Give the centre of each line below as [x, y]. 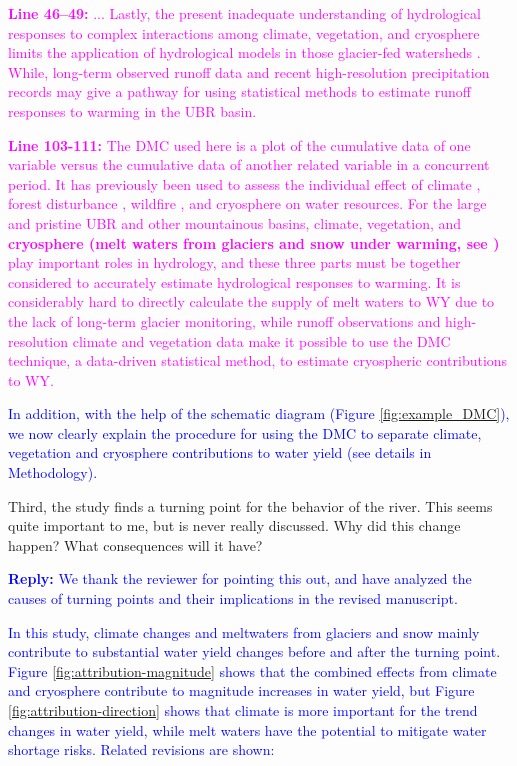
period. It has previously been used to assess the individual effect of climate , [244, 183]
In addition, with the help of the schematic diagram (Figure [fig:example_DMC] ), [259, 413]
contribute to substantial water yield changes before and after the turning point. [254, 651]
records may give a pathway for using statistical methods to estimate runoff [239, 91]
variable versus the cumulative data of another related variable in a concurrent [249, 164]
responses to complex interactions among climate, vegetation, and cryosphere [244, 32]
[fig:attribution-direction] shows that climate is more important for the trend [243, 710]
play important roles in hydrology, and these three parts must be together [234, 262]
